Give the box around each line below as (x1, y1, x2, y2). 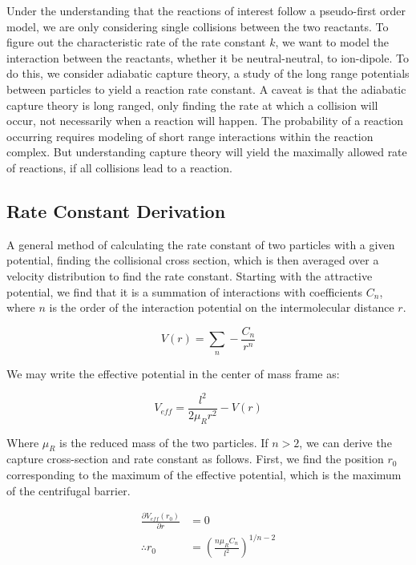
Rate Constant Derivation (6, 198, 226, 223)
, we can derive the (299, 434, 392, 450)
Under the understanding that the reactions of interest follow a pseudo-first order (6, 2, 406, 18)
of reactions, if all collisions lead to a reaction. (6, 159, 232, 176)
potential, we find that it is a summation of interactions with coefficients (6, 283, 363, 300)
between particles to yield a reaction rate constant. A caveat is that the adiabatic (6, 80, 406, 97)
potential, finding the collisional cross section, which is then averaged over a (6, 252, 379, 268)
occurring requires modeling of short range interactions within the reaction (6, 127, 374, 144)
